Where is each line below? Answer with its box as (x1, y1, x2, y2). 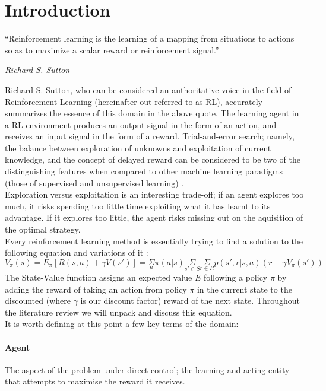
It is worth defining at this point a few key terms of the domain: (5, 317, 239, 330)
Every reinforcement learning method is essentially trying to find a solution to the (5, 234, 303, 247)
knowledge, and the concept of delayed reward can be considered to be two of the (5, 153, 300, 166)
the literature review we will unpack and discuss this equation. (5, 306, 232, 318)
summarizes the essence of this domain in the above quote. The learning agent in (5, 107, 299, 119)
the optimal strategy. (5, 223, 81, 236)
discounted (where (5, 294, 71, 307)
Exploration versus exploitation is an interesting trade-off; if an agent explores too (5, 188, 304, 201)
